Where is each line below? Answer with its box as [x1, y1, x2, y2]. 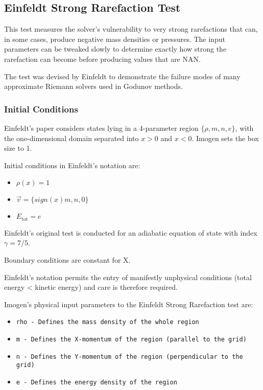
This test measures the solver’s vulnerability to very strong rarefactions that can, [4, 24, 258, 34]
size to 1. [4, 143, 32, 153]
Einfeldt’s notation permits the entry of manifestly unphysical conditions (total [4, 271, 252, 282]
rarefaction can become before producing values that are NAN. [4, 53, 201, 64]
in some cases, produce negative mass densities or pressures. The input [4, 33, 225, 44]
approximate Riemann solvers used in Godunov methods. [4, 81, 183, 91]
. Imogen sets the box [192, 132, 259, 143]
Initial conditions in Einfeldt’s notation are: [4, 159, 140, 170]
